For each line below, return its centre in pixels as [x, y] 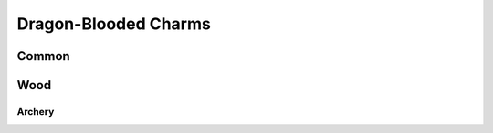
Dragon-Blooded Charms [114, 24]
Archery [36, 111]
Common [43, 56]
